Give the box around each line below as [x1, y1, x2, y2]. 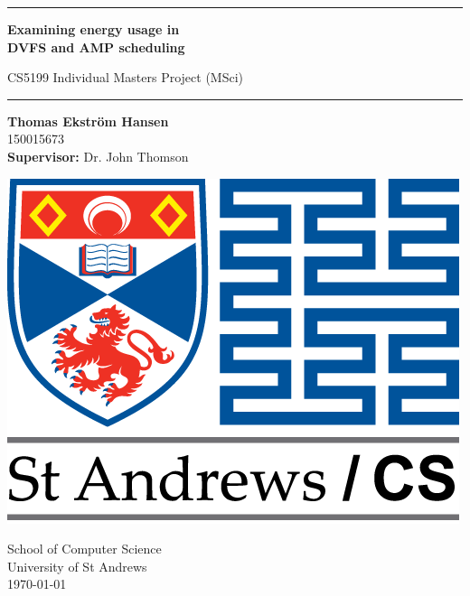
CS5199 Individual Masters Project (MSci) [7, 68, 244, 87]
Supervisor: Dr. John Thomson [7, 146, 189, 165]
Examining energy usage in [7, 20, 180, 38]
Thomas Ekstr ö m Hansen [7, 111, 169, 130]
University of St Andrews [7, 556, 147, 575]
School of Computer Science [7, 539, 162, 558]
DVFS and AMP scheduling [7, 37, 185, 56]
